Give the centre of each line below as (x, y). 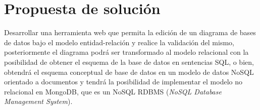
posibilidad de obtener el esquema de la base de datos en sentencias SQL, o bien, (129, 62)
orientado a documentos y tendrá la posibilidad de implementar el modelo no (123, 82)
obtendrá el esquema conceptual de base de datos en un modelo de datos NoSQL (129, 72)
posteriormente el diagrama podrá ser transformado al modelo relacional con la (126, 52)
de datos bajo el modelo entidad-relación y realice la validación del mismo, (119, 42)
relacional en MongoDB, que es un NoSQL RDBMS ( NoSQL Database (113, 91)
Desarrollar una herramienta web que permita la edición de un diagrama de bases (130, 32)
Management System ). (38, 101)
